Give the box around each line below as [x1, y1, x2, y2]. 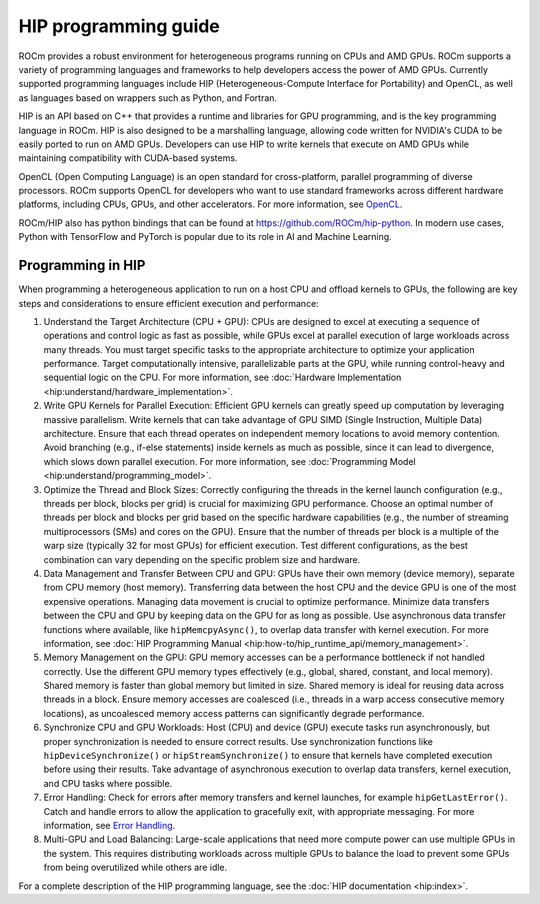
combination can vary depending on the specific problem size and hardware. [43, 553, 361, 565]
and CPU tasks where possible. [43, 777, 173, 789]
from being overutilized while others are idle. [43, 861, 228, 874]
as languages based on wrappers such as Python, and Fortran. [18, 91, 278, 104]
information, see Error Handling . [43, 819, 176, 831]
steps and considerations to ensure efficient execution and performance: [18, 297, 319, 309]
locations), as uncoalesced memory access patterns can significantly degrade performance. [43, 707, 425, 719]
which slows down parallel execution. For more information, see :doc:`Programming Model [43, 455, 416, 467]
